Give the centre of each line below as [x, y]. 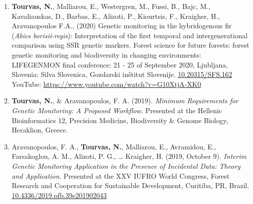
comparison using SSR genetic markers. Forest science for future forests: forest [130, 45]
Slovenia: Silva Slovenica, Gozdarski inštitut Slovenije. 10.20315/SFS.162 [122, 74]
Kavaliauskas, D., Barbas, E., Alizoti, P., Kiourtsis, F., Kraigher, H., [116, 16]
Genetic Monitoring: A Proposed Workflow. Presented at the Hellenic [117, 110]
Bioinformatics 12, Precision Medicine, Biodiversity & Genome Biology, [120, 120]
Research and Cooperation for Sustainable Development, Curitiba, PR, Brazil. [130, 185]
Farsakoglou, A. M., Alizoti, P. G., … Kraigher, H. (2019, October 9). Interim [129, 156]
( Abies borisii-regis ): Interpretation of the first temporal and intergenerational [129, 35]
